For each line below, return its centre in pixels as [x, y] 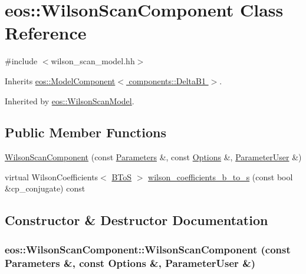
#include [21, 61]
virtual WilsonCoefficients [52, 176]
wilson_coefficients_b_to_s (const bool [221, 176]
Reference [46, 33]
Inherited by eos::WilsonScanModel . [70, 100]
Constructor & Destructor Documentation [136, 220]
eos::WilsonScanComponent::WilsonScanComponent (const [148, 249]
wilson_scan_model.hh [93, 61]
